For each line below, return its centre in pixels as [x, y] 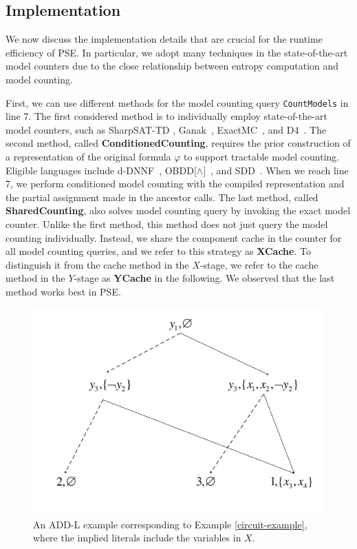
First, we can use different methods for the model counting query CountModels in [177, 102]
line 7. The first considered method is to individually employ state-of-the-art [166, 116]
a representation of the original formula [88, 157]
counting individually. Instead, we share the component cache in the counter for [174, 237]
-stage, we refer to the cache [259, 264]
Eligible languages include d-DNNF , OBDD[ [101, 170]
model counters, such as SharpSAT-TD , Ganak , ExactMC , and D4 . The [166, 129]
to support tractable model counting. [262, 157]
